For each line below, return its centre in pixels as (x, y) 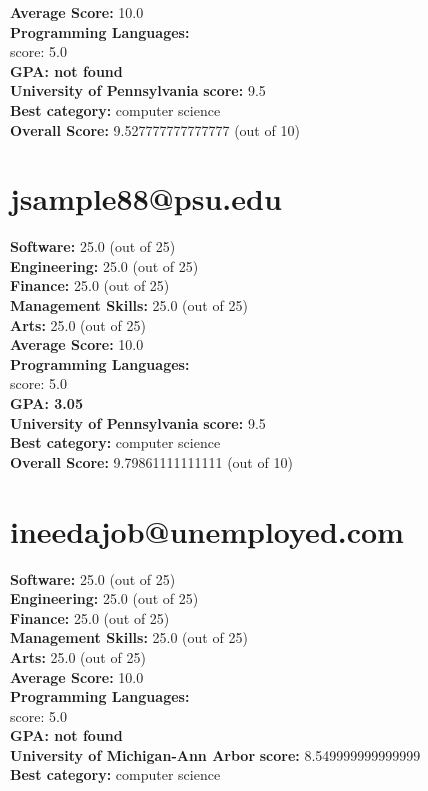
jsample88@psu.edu (146, 198)
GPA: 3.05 (46, 403)
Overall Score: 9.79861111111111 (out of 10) (151, 461)
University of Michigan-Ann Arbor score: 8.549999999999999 (215, 754)
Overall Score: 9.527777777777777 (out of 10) (155, 129)
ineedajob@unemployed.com (207, 530)
